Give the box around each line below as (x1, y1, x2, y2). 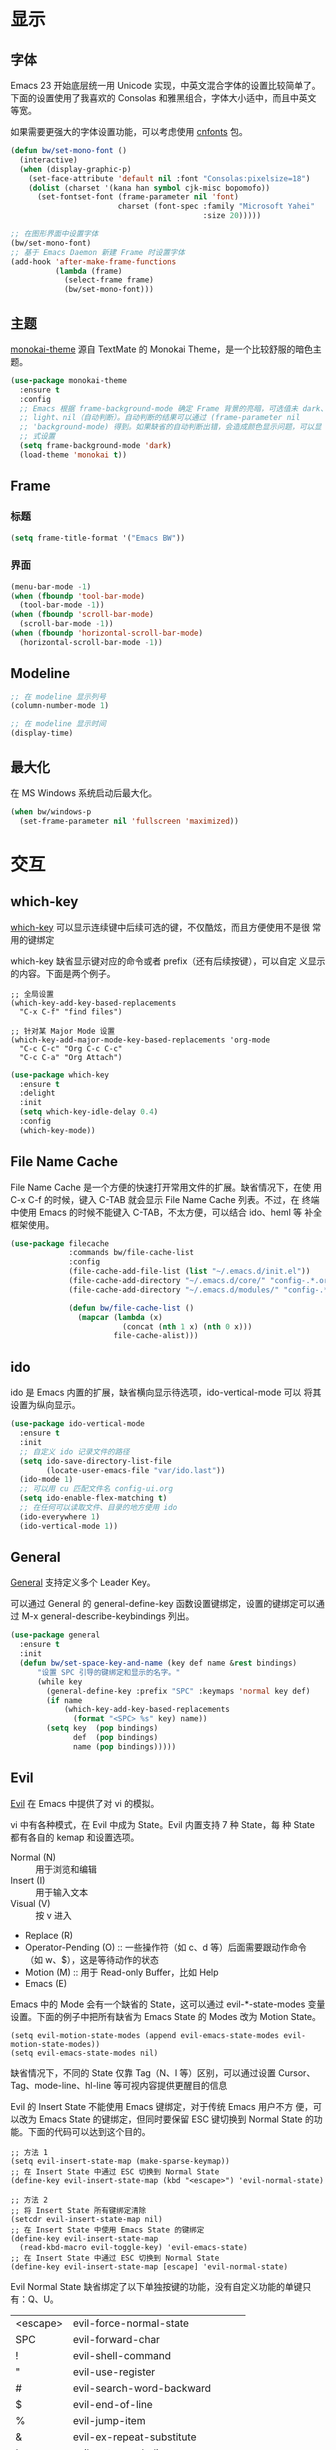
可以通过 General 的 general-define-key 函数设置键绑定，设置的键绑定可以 (10, 1598, 317, 1610)
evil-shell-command (72, 2348, 172, 2362)
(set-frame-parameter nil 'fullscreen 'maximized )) (19, 816, 240, 826)
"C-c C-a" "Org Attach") (19, 1052, 123, 1062)
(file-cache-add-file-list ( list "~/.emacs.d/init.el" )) (68, 1266, 311, 1277)
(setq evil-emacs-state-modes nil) (10, 2048, 159, 2058)
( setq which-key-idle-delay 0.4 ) (19, 1107, 159, 1117)
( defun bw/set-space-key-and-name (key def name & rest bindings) (19, 1658, 298, 1669)
